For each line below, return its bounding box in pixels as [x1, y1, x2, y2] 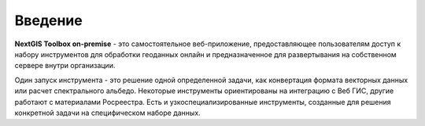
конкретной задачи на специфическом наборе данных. [14, 108, 201, 117]
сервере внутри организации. [14, 61, 116, 70]
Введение [14, 12, 83, 29]
